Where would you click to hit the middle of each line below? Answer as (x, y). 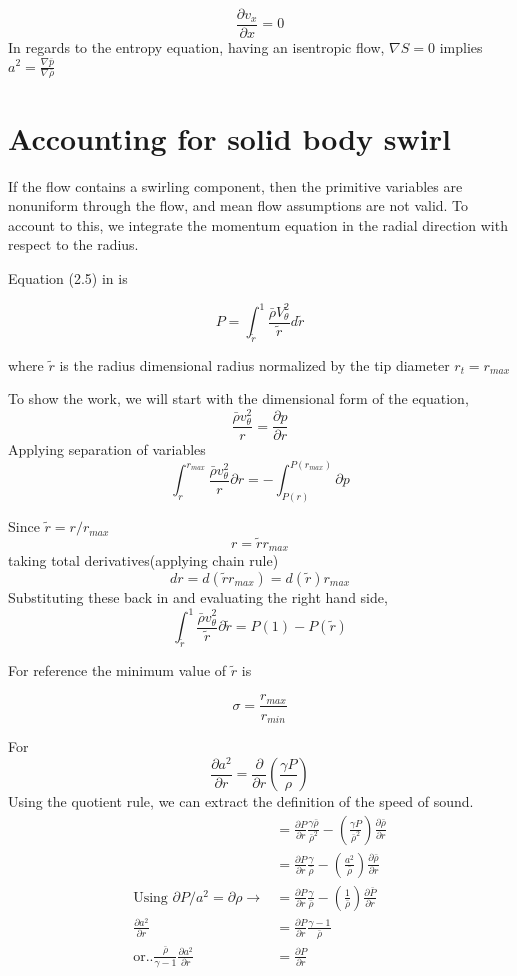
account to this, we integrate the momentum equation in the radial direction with (258, 224)
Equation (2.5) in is (68, 277)
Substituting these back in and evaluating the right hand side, (198, 597)
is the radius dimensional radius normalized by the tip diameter (254, 364)
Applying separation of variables (107, 449)
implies (461, 47)
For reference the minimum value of (117, 669)
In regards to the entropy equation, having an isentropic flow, (196, 47)
